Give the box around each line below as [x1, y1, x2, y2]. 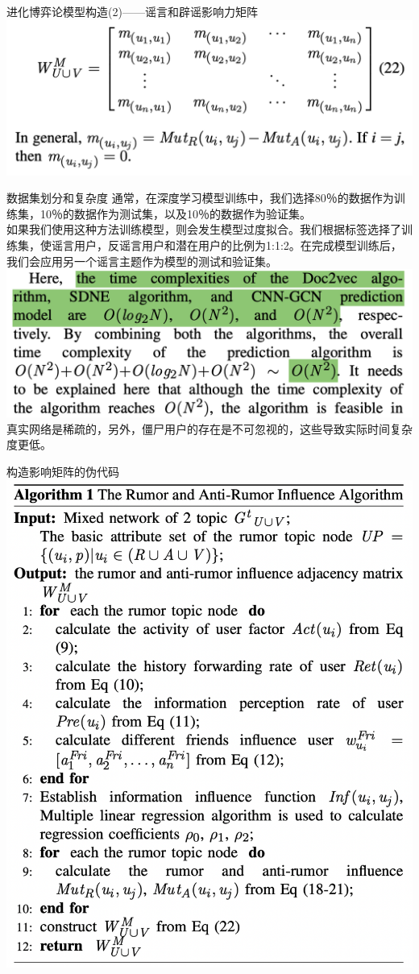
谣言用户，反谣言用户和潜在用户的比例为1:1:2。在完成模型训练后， [51, 236, 402, 253]
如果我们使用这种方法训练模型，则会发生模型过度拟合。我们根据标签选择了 [6, 221, 401, 238]
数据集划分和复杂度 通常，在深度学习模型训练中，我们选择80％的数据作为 [6, 189, 394, 206]
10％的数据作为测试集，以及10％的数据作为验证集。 [39, 205, 311, 222]
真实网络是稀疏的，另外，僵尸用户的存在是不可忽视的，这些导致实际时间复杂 [6, 420, 413, 437]
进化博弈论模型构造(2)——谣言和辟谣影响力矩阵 [6, 3, 258, 19]
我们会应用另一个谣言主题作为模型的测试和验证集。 [6, 252, 277, 269]
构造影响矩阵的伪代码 [6, 462, 119, 479]
